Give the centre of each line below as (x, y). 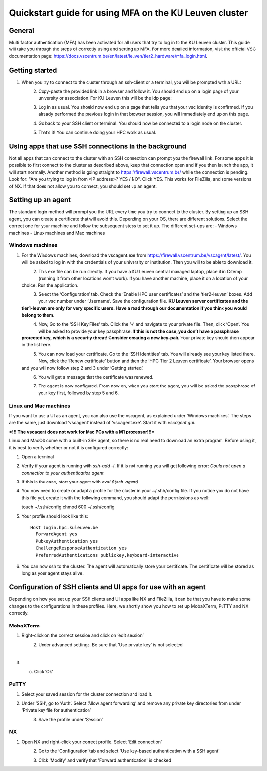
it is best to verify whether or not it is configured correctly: (68, 447)
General (22, 30)
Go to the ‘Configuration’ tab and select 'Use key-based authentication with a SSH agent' (129, 751)
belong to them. (38, 315)
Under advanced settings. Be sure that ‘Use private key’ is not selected (111, 645)
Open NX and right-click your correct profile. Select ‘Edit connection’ (92, 742)
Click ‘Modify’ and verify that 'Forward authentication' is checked (105, 760)
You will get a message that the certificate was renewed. (96, 377)
